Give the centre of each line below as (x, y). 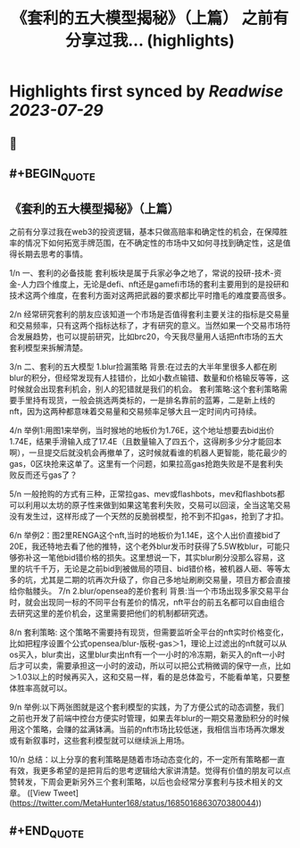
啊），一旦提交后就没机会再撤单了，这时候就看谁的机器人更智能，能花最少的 (148, 453)
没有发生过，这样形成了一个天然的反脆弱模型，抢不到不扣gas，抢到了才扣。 (149, 516)
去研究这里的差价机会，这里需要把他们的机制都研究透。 (111, 613)
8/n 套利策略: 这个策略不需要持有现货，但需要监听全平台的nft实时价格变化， (149, 632)
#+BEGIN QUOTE (52, 175)
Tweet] (66, 793)
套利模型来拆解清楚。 (48, 347)
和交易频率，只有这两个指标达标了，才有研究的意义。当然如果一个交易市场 (146, 325)
